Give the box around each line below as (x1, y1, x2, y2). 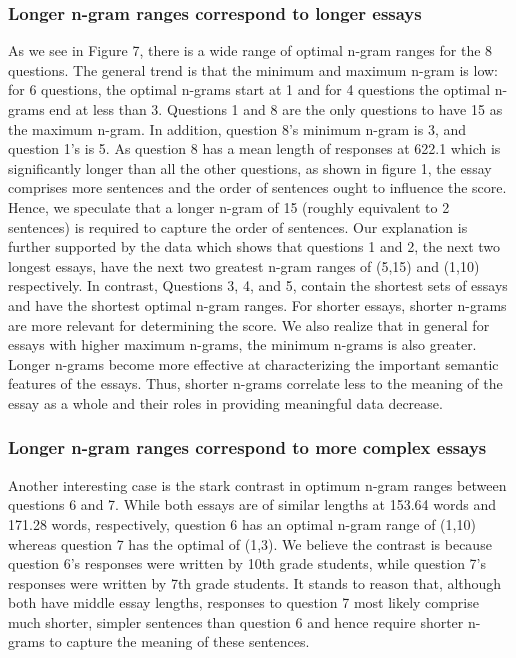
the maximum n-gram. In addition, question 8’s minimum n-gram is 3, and (8, 118, 467, 139)
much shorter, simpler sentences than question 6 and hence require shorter (8, 611, 464, 632)
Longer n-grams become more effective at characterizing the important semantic (8, 353, 499, 374)
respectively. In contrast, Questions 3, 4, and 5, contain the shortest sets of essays (8, 275, 508, 296)
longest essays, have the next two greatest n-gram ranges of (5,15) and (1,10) (8, 255, 480, 276)
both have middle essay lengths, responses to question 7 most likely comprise (8, 592, 479, 613)
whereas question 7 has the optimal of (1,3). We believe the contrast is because (8, 533, 492, 554)
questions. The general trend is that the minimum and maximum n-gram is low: (8, 59, 499, 80)
